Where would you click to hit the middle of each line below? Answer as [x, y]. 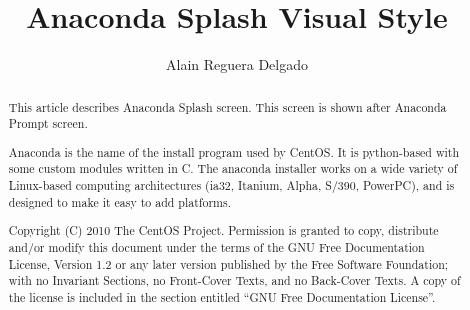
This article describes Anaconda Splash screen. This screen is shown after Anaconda [227, 106]
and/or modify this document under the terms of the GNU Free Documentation [216, 246]
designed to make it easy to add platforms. [119, 201]
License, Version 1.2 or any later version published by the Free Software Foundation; [228, 263]
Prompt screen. [48, 123]
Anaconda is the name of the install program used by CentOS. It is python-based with [234, 151]
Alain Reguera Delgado [237, 64]
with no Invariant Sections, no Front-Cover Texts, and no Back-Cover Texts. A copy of [234, 280]
